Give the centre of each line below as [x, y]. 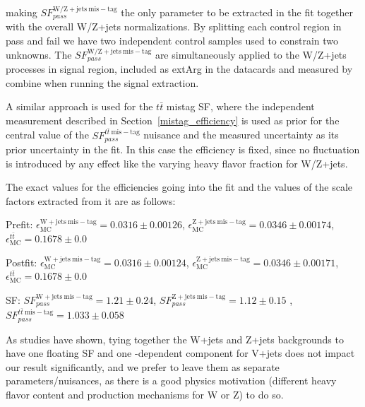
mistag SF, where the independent [240, 106]
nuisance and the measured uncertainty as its [241, 135]
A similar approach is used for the [79, 106]
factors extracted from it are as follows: [91, 200]
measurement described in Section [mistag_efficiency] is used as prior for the [173, 120]
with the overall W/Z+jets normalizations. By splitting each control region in [174, 26]
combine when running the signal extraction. [102, 82]
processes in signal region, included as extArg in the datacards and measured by [179, 69]
